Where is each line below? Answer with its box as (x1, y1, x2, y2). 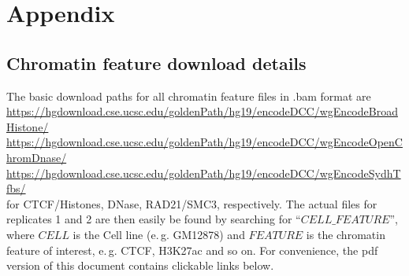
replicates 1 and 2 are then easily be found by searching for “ (6, 211, 301, 227)
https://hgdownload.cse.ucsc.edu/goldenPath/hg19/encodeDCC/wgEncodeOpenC (6, 134, 403, 150)
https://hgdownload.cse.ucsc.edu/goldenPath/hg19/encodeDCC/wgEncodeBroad (6, 103, 398, 120)
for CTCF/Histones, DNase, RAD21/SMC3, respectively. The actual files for (6, 195, 377, 212)
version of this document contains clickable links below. (6, 257, 274, 274)
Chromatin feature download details (6, 50, 307, 75)
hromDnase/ (6, 149, 67, 165)
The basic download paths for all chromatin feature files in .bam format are (6, 87, 371, 104)
